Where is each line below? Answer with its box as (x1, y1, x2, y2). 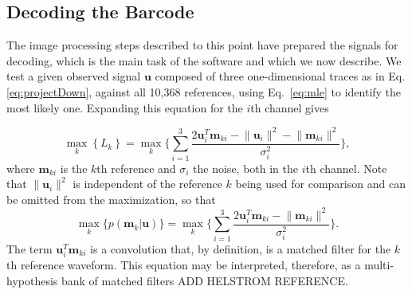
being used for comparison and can (235, 175, 406, 192)
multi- (364, 256, 394, 272)
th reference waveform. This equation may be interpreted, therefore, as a (6, 256, 361, 272)
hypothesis (6, 272, 58, 288)
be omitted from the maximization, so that (6, 190, 216, 207)
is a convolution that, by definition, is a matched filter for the (90, 240, 391, 257)
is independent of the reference (73, 175, 222, 192)
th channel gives (250, 99, 329, 116)
